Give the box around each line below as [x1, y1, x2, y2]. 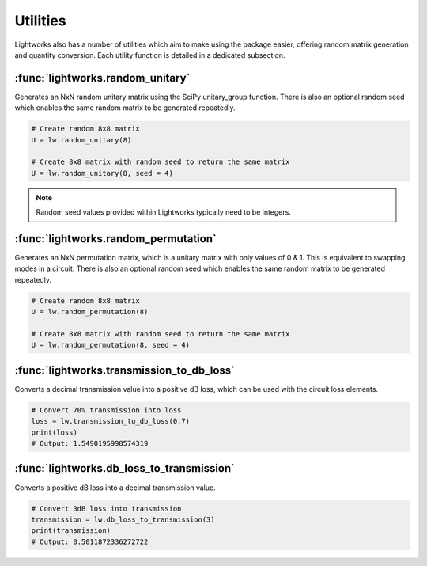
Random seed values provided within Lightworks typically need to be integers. [36, 207, 292, 217]
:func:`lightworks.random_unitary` [14, 71, 191, 85]
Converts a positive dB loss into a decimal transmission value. [14, 483, 217, 492]
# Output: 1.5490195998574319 [31, 439, 149, 448]
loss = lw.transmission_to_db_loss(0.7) [31, 416, 190, 426]
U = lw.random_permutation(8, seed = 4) [31, 340, 190, 350]
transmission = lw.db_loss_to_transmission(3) [31, 515, 215, 524]
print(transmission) [31, 526, 111, 535]
